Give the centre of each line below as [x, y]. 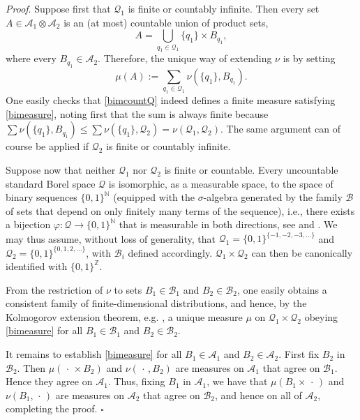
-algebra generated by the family [273, 197]
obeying [321, 316]
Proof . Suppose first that [58, 8]
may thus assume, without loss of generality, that [111, 238]
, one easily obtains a [282, 289]
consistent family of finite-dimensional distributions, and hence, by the [156, 303]
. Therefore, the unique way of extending [185, 58]
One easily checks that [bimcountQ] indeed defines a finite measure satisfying [171, 100]
